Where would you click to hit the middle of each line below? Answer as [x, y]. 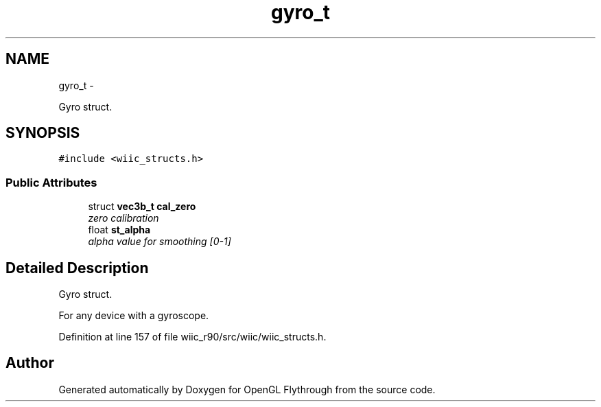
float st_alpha [119, 230]
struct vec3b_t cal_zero [142, 207]
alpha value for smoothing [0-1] [160, 242]
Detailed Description [77, 268]
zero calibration [123, 218]
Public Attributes [51, 182]
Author [30, 363]
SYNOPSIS [43, 133]
